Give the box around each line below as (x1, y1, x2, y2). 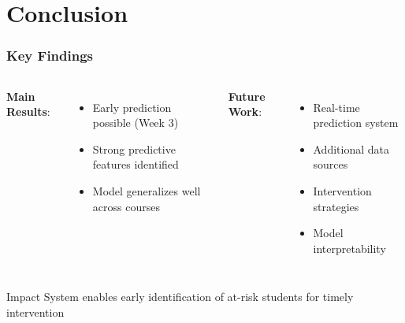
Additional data (313, 140, 389, 157)
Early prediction (92, 98, 172, 115)
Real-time (313, 98, 360, 115)
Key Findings (6, 46, 94, 65)
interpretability (313, 239, 386, 256)
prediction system (313, 114, 399, 131)
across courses (92, 198, 160, 214)
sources (313, 156, 348, 173)
